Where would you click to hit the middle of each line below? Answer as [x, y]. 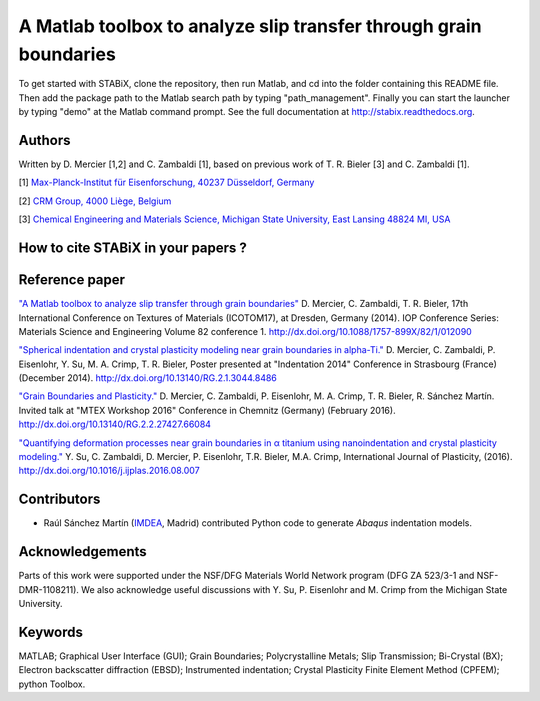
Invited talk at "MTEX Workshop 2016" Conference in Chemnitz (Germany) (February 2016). [207, 410]
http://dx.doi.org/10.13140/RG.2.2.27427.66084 [115, 424]
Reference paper [71, 280]
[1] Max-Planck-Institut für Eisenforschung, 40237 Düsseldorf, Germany [166, 182]
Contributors [59, 499]
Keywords [51, 631]
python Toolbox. [52, 684]
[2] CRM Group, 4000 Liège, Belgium [95, 201]
